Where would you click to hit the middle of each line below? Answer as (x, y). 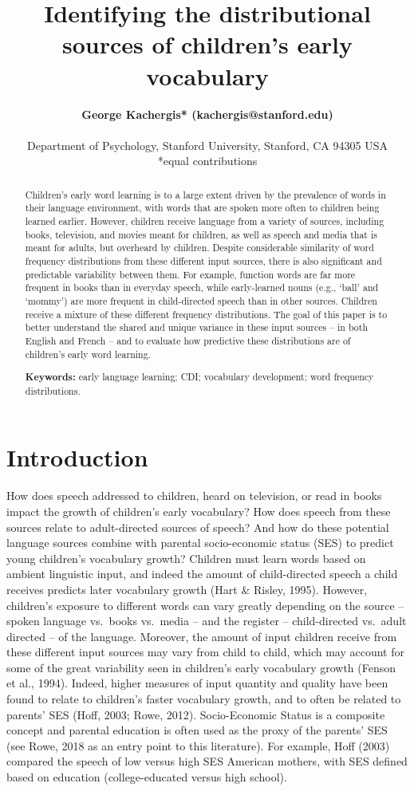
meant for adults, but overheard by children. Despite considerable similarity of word (199, 248)
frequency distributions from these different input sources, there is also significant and (203, 260)
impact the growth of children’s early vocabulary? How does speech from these (199, 511)
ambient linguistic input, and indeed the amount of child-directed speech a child (202, 574)
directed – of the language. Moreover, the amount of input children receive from (202, 636)
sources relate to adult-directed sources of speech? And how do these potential (198, 527)
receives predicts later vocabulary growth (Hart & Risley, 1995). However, (187, 589)
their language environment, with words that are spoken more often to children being (202, 208)
